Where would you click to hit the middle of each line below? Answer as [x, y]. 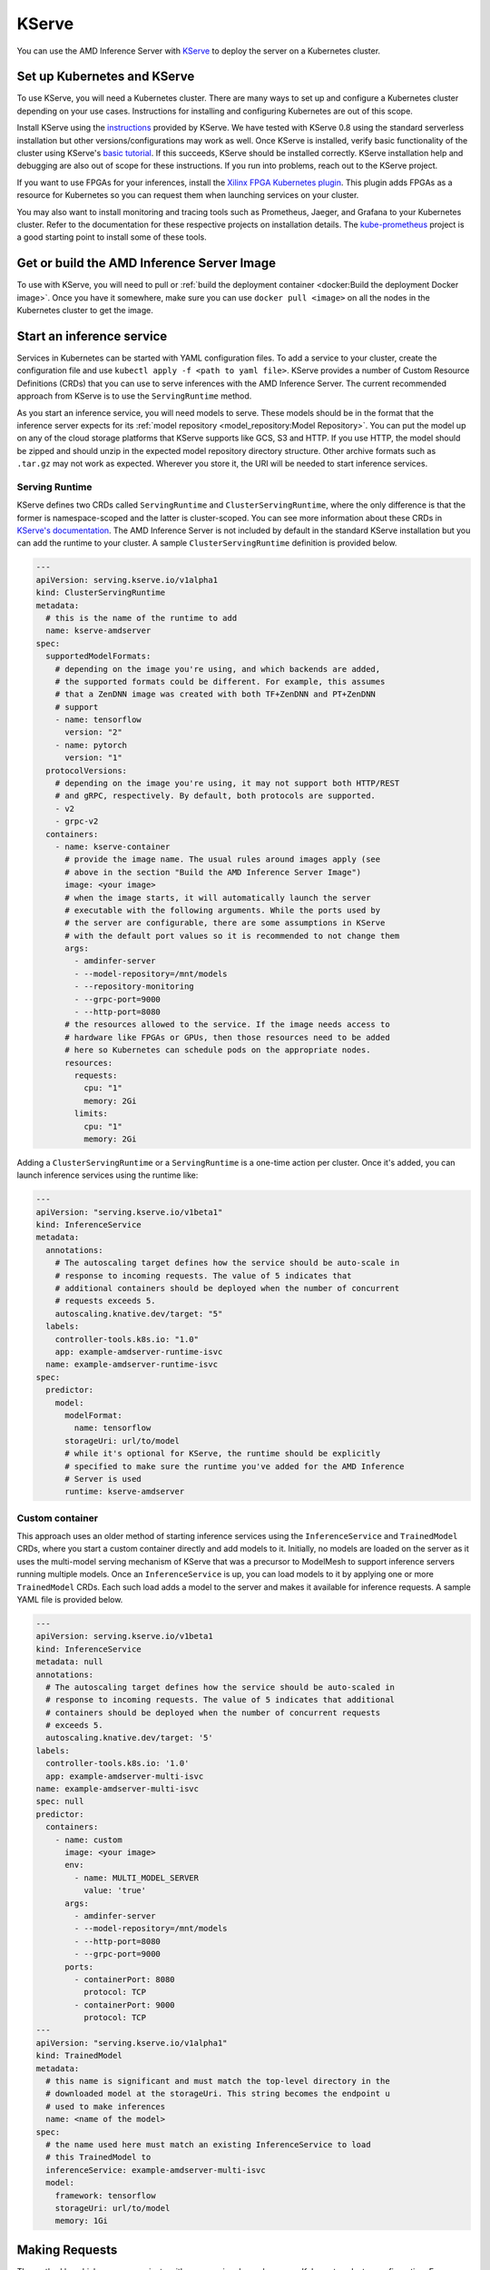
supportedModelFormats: [98, 656]
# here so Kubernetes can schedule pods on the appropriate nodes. [218, 1050]
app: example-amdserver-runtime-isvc [139, 1352]
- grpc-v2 [77, 821]
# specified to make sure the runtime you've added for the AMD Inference [235, 1466]
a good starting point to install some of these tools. [112, 237]
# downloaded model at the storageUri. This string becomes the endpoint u [218, 2094]
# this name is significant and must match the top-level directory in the [218, 2081]
